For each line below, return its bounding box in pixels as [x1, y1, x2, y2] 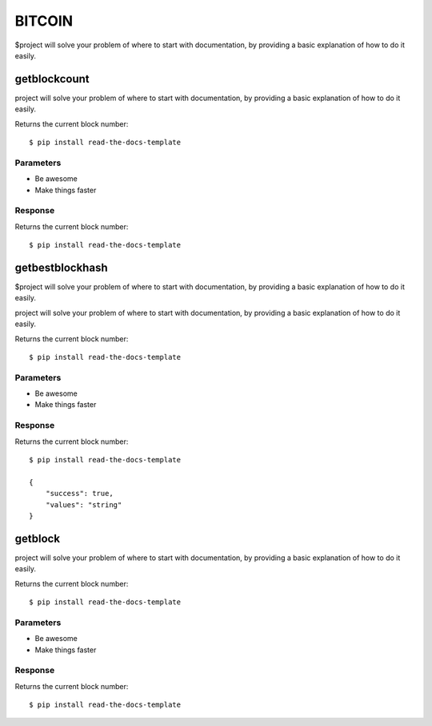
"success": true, [45, 489, 114, 498]
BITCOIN [14, 12, 74, 30]
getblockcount [14, 72, 90, 86]
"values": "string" [45, 500, 122, 509]
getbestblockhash [14, 260, 108, 274]
